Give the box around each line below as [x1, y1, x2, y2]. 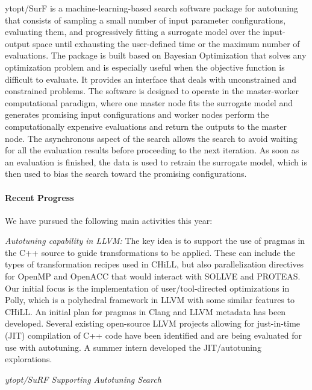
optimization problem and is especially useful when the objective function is [5, 60, 285, 73]
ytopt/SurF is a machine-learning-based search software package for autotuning [5, 2, 298, 14]
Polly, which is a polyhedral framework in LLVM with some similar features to [5, 293, 295, 306]
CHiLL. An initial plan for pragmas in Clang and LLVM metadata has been [5, 305, 286, 318]
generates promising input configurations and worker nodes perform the [5, 108, 269, 121]
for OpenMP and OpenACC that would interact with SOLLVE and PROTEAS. [5, 270, 301, 283]
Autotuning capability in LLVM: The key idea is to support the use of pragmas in [5, 234, 305, 247]
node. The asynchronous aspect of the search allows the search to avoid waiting [5, 132, 298, 144]
